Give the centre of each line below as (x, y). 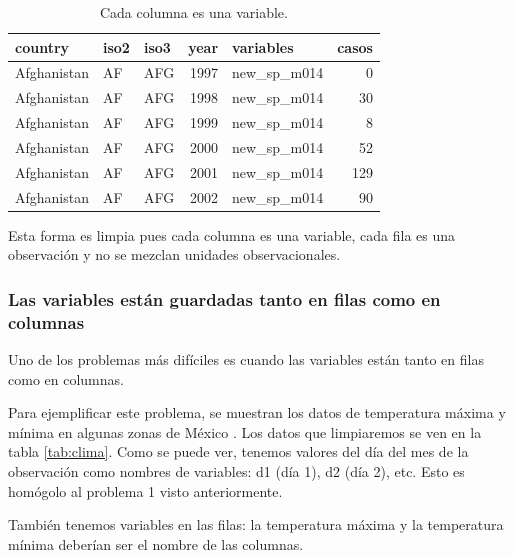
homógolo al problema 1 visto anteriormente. (145, 490)
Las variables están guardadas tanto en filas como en (224, 298)
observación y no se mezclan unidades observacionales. (174, 254)
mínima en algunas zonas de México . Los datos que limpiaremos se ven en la (245, 431)
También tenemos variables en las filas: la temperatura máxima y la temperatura (256, 524)
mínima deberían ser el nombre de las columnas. (156, 543)
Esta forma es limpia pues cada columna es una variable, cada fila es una (232, 234)
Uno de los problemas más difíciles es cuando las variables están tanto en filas (246, 359)
